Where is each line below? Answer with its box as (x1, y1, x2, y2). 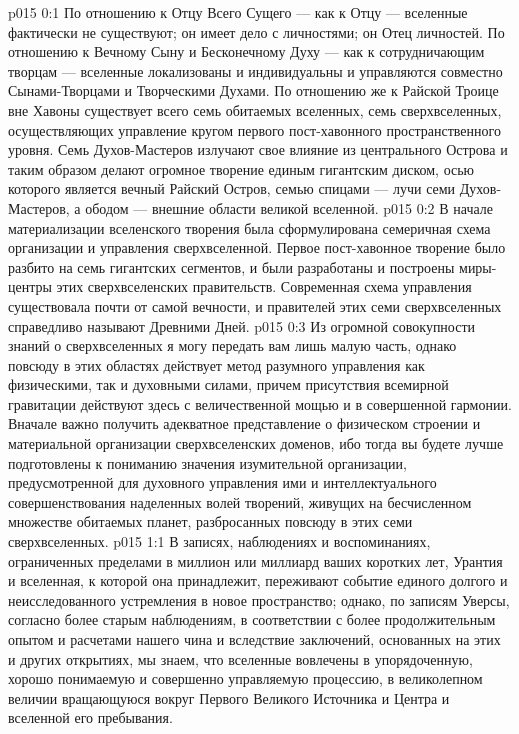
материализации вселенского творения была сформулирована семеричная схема (8, 217, 491, 238)
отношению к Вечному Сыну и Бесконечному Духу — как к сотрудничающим (8, 41, 485, 62)
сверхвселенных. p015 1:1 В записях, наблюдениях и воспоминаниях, (8, 531, 431, 552)
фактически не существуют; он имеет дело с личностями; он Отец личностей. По (8, 21, 505, 42)
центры (8, 276, 52, 297)
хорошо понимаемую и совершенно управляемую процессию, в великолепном (8, 668, 483, 689)
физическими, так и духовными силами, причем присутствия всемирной (8, 374, 449, 395)
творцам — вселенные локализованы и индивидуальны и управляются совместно (8, 60, 503, 81)
